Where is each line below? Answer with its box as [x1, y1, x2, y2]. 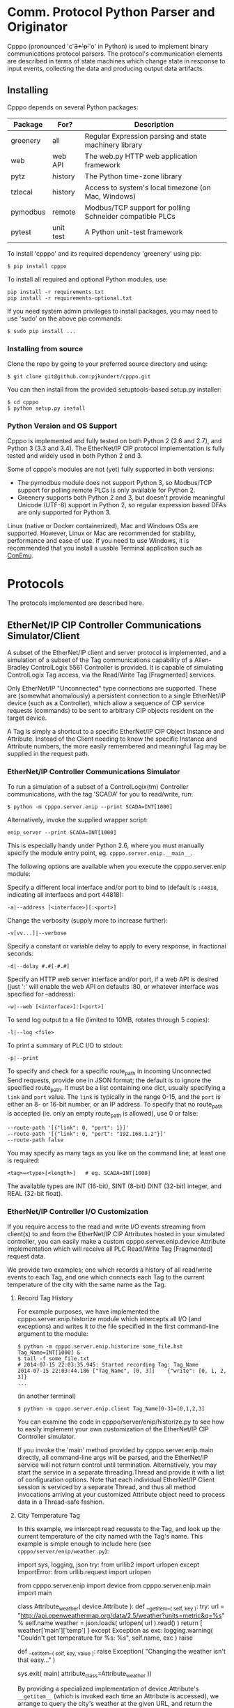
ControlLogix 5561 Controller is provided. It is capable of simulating [30, 663, 224, 672]
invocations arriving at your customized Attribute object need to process [17, 1490, 226, 1498]
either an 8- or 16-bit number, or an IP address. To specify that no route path [7, 1100, 223, 1110]
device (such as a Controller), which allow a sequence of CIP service [7, 699, 205, 707]
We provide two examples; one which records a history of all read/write [7, 1265, 212, 1274]
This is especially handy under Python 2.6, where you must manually [7, 841, 205, 850]
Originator [7, 19, 68, 35]
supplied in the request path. [7, 750, 90, 758]
